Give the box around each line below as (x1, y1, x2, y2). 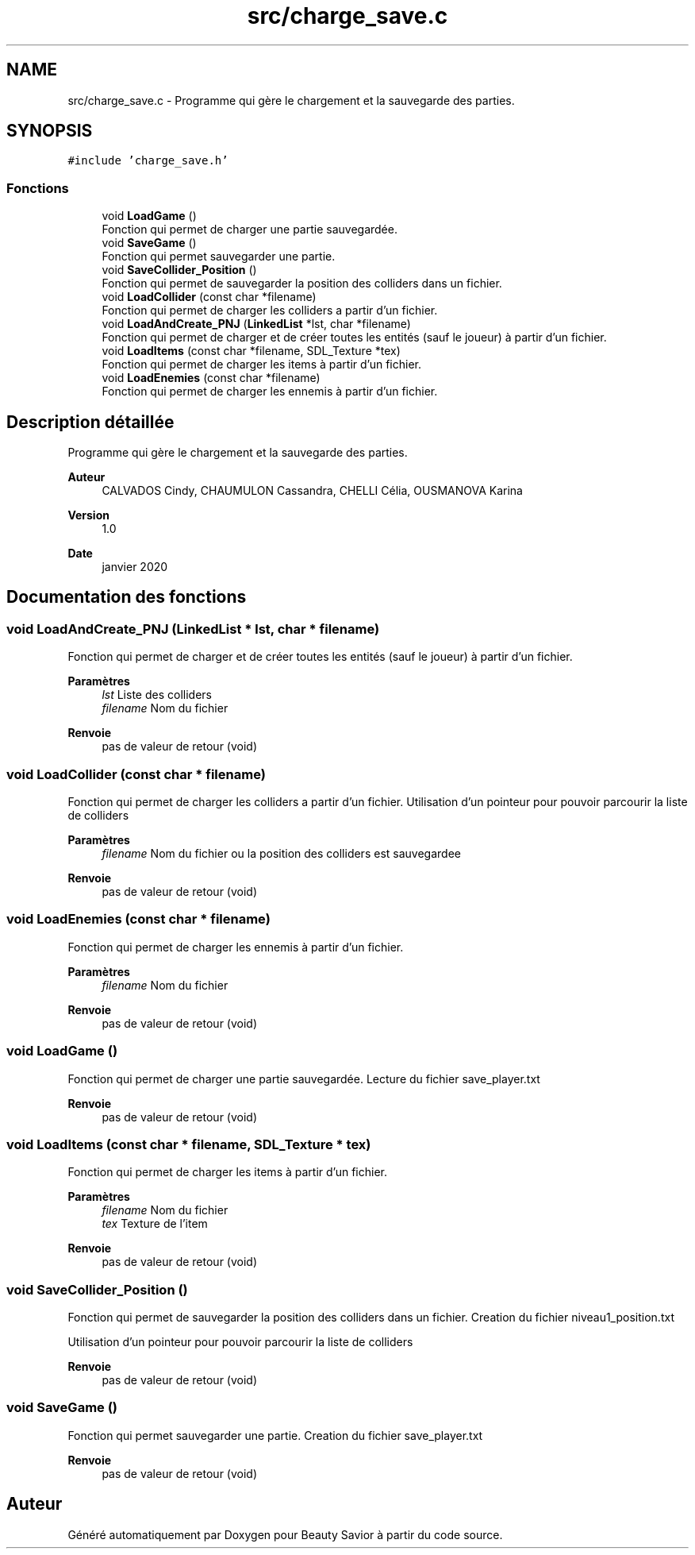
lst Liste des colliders (102, 688, 212, 702)
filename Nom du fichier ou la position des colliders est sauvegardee (102, 847, 461, 860)
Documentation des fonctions (6, 587, 247, 608)
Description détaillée (6, 411, 175, 432)
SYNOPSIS (6, 121, 93, 141)
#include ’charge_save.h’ (67, 154, 228, 168)
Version (67, 508, 109, 523)
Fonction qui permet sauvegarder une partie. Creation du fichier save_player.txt (67, 1428, 483, 1442)
